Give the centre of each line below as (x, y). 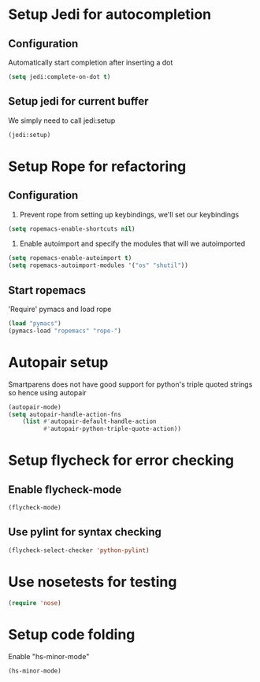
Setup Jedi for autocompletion (110, 15)
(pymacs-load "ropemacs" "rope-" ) (65, 331)
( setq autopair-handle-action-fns (65, 414)
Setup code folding (72, 634)
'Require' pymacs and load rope (60, 309)
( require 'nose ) (35, 603)
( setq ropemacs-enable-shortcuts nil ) (72, 229)
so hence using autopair (47, 392)
